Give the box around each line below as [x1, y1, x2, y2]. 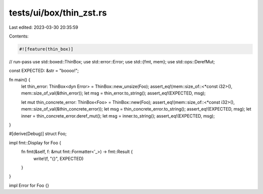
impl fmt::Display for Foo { [9, 139, 61, 146]
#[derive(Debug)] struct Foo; [9, 131, 67, 136]
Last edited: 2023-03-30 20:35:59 [9, 24, 78, 30]
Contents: [9, 33, 29, 39]
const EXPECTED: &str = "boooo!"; [9, 68, 79, 74]
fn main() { [9, 77, 31, 82]
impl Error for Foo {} [9, 182, 49, 188]
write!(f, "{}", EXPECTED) [33, 155, 84, 161]
